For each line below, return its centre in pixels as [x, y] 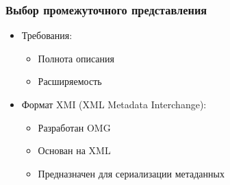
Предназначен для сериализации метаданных [131, 173]
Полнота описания [76, 58]
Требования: [47, 35]
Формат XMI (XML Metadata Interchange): [114, 104]
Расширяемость [70, 81]
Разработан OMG [74, 127]
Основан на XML [74, 150]
